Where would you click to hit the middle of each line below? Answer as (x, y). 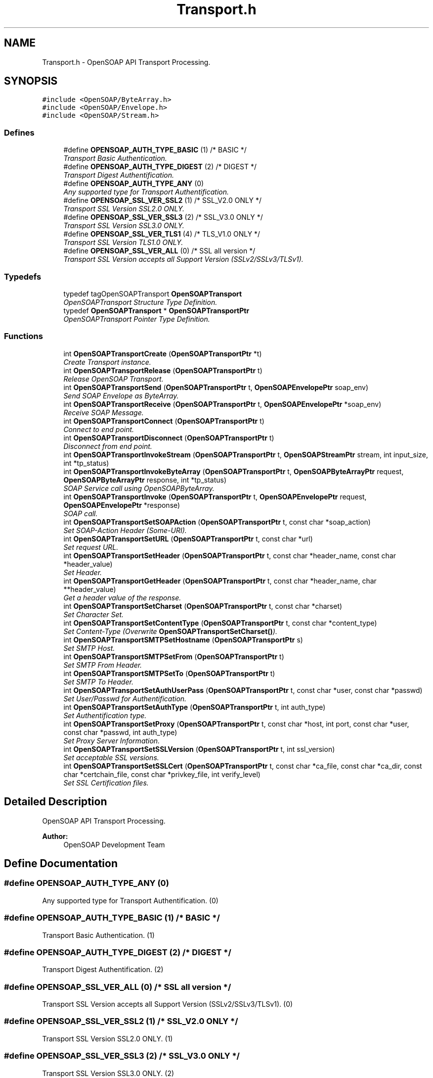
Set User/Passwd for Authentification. (125, 698)
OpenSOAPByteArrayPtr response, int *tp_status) (145, 480)
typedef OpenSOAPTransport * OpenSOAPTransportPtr (156, 310)
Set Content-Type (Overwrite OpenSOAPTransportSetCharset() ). (170, 631)
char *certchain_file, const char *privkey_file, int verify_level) (162, 774)
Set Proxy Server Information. (112, 740)
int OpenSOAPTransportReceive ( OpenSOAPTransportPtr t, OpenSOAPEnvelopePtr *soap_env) (222, 404)
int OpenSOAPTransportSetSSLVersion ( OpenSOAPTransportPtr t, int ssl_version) (199, 749)
